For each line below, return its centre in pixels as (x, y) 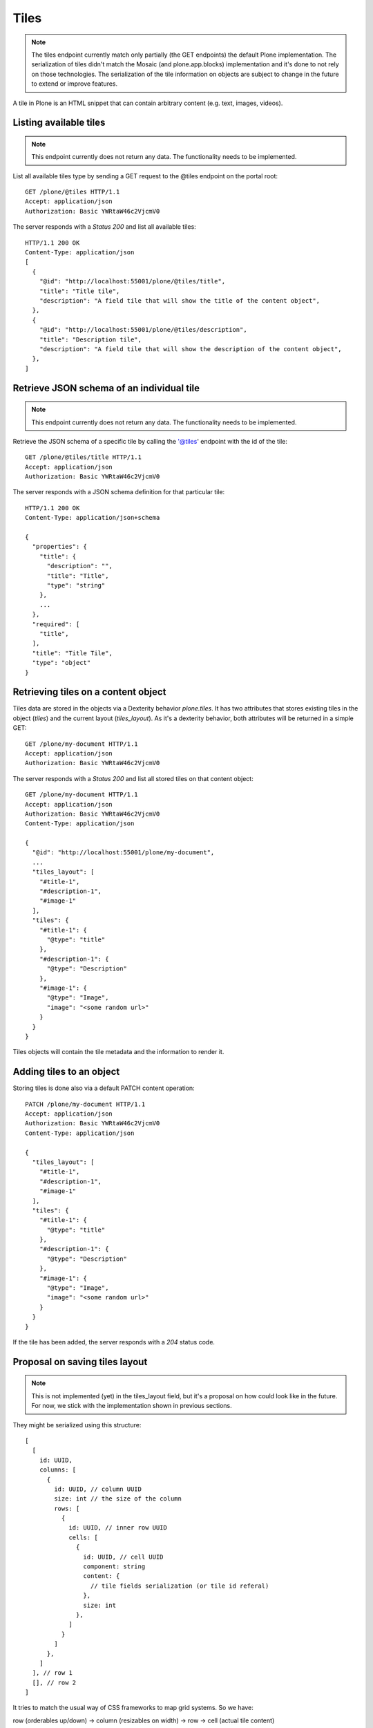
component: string (114, 1567)
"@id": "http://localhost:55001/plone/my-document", (123, 853)
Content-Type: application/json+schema (93, 518)
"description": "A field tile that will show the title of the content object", (180, 300)
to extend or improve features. (75, 84)
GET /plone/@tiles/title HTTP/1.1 (83, 457)
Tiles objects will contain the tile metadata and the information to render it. (118, 1052)
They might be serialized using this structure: (77, 1425)
